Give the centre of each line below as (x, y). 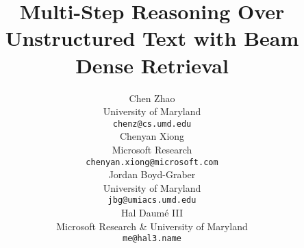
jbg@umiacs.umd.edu (152, 200)
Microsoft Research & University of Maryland (152, 226)
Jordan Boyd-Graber (152, 174)
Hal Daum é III (152, 213)
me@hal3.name (152, 239)
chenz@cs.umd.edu (152, 124)
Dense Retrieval (152, 65)
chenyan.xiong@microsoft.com (152, 162)
